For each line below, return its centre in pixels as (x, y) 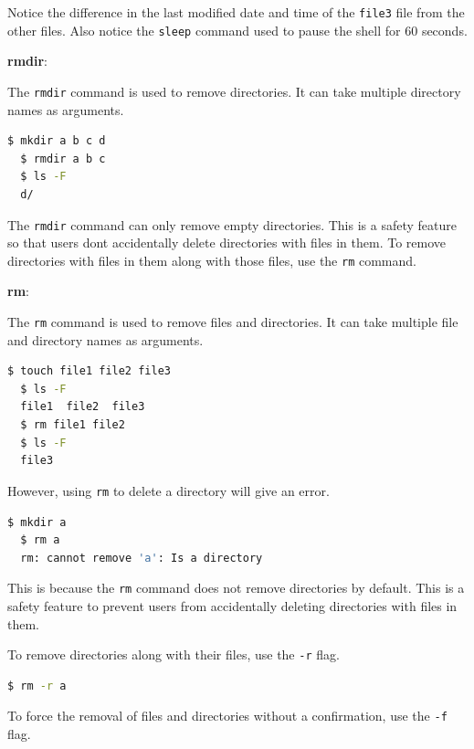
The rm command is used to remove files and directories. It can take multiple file (233, 322)
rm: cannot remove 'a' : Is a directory (142, 558)
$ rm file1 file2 (73, 425)
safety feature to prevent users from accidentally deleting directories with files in (232, 605)
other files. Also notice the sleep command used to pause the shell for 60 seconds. (237, 30)
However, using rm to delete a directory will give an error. (169, 490)
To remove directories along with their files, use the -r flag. (174, 654)
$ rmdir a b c (63, 158)
